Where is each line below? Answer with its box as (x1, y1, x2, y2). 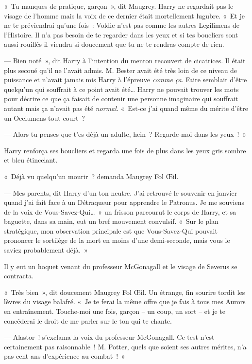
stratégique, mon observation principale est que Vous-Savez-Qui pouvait (4, 225, 218, 236)
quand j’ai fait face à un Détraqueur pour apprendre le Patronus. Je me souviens (4, 197, 244, 207)
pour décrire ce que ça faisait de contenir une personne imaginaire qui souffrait (4, 93, 238, 104)
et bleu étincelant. (4, 155, 58, 165)
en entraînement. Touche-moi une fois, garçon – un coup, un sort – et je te (4, 306, 226, 316)
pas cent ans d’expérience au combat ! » (4, 351, 125, 361)
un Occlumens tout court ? (4, 112, 85, 123)
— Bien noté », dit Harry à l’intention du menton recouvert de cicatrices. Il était (4, 55, 246, 65)
